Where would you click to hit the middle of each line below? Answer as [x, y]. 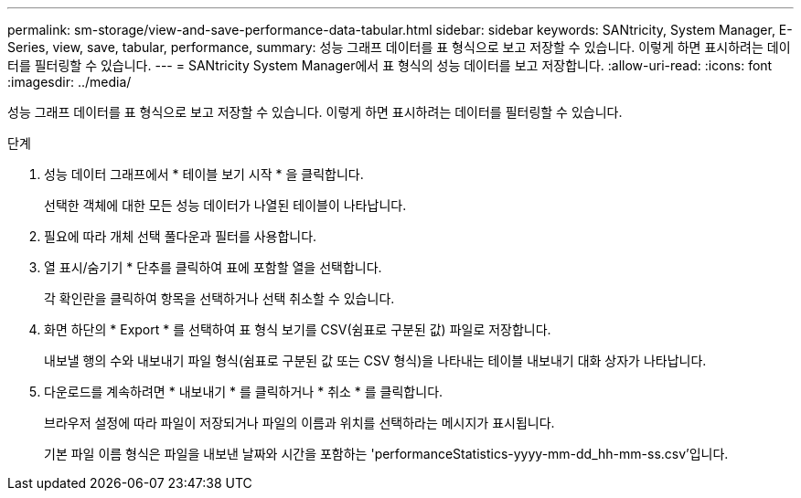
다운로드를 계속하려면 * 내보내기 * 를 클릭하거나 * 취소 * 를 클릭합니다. [244, 392]
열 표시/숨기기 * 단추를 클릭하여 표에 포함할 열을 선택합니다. [213, 267]
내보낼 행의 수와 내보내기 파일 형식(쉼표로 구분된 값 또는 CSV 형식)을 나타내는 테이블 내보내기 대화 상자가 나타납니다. [375, 360]
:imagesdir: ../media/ [69, 82]
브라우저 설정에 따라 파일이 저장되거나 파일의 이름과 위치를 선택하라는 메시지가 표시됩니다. [299, 423]
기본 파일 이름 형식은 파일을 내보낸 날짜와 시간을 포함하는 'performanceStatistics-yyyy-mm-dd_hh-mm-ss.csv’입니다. [386, 454]
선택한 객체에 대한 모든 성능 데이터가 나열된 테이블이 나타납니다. [225, 205]
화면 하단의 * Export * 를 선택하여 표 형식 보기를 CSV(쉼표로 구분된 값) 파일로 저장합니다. [298, 329]
